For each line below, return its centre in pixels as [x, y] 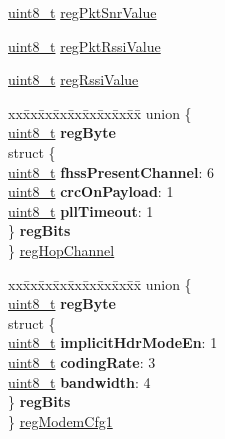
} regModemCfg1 [60, 420]
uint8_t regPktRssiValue [84, 45]
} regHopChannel [61, 249]
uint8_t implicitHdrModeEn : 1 [113, 342]
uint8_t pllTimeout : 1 [81, 210]
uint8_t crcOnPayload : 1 [91, 191]
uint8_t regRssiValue [73, 79]
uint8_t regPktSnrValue [82, 12]
